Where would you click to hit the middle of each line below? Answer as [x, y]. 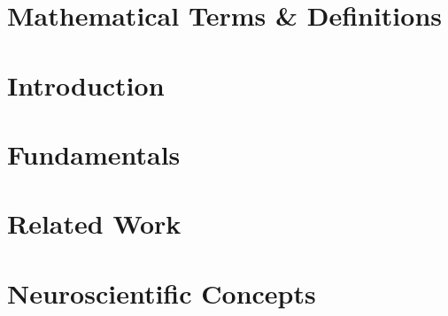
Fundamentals [94, 154]
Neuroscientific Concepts [162, 293]
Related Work [94, 224]
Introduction [86, 85]
